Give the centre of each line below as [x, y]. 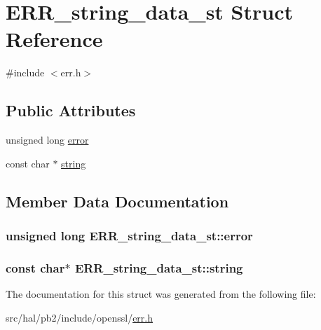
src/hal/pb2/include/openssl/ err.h [80, 317]
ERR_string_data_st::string [159, 267]
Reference [54, 39]
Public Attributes [71, 110]
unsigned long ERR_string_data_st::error [129, 235]
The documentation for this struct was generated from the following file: [161, 294]
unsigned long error [47, 140]
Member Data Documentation [117, 201]
